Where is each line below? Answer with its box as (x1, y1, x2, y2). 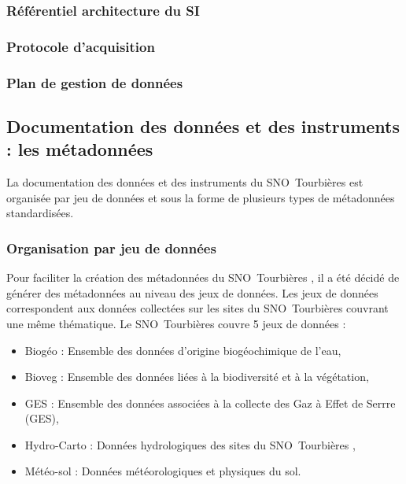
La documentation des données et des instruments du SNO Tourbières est (6, 174, 364, 190)
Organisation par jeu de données (6, 238, 216, 257)
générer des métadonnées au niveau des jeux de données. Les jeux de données (6, 284, 378, 301)
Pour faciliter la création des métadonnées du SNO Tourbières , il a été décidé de (6, 269, 400, 286)
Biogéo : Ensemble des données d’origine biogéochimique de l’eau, (24, 342, 341, 358)
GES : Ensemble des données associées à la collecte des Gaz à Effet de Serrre (24, 394, 396, 411)
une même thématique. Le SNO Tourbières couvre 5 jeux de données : (6, 315, 346, 331)
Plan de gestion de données (6, 72, 183, 92)
